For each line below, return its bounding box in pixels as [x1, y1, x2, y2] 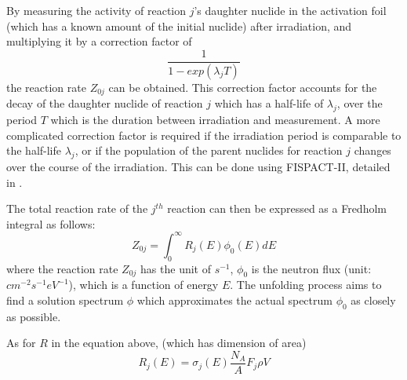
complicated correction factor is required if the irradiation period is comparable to [6, 126, 402, 143]
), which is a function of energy [68, 276, 219, 293]
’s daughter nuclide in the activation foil [194, 2, 387, 18]
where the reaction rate [6, 260, 118, 276]
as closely [351, 291, 396, 308]
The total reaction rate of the [6, 200, 148, 217]
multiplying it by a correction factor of [6, 33, 192, 49]
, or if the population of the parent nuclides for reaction [74, 142, 343, 159]
